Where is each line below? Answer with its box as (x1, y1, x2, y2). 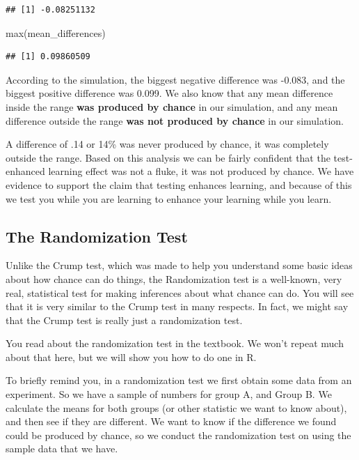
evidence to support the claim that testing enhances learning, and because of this (6, 177, 352, 192)
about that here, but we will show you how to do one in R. (6, 349, 257, 364)
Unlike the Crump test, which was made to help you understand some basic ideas (6, 258, 353, 273)
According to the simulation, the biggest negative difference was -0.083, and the (6, 72, 345, 86)
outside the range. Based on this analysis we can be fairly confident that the (6, 150, 330, 164)
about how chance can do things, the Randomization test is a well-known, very (6, 271, 342, 286)
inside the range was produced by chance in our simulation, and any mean (6, 99, 338, 114)
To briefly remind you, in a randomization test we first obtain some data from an (6, 373, 352, 388)
